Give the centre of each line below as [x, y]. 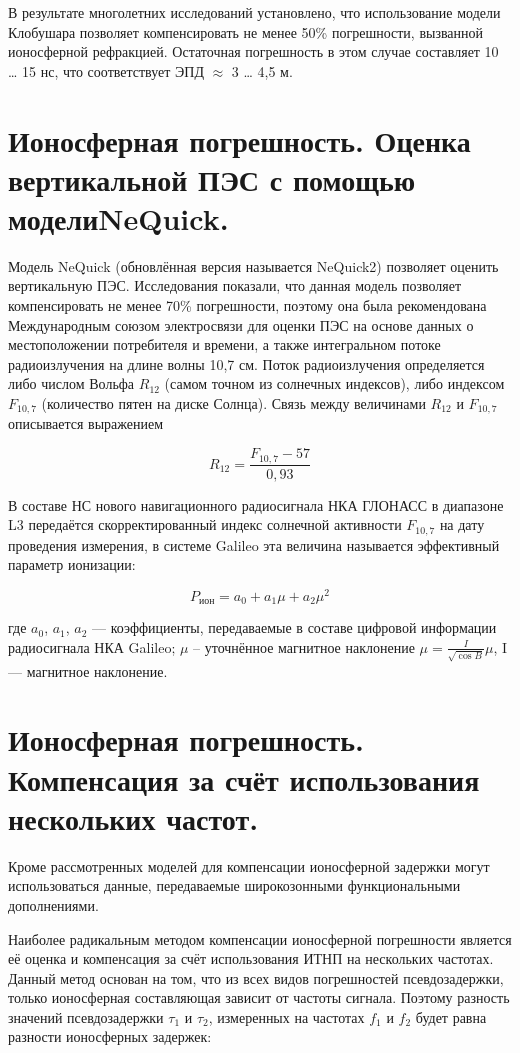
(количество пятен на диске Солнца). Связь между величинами [233, 403]
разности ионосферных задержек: [110, 1036]
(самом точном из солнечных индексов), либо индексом [334, 383]
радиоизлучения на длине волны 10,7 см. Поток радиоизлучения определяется [246, 363]
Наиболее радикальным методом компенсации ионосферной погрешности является [260, 938]
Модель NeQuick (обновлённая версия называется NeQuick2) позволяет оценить [253, 265]
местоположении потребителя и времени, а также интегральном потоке [224, 344]
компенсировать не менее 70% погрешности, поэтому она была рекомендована [247, 305]
